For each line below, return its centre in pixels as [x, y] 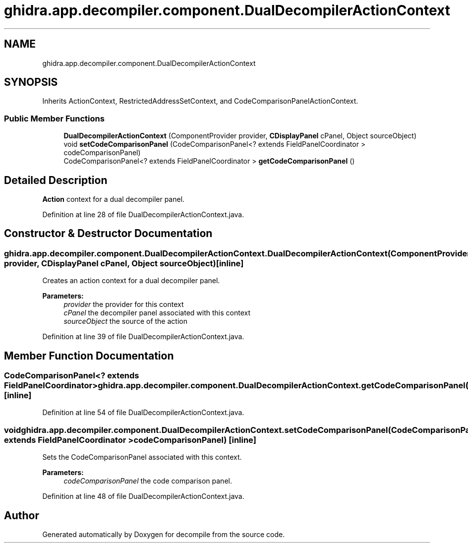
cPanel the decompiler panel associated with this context [157, 313]
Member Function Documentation [89, 356]
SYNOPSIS [31, 82]
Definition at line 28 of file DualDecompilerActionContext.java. [143, 215]
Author [22, 515]
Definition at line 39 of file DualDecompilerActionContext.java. [143, 337]
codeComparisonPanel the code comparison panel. [148, 481]
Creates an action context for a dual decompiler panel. [131, 281]
